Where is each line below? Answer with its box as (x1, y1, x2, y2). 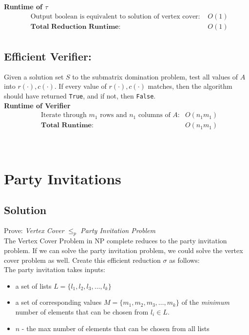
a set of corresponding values (15, 297, 102, 307)
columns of (138, 112, 171, 119)
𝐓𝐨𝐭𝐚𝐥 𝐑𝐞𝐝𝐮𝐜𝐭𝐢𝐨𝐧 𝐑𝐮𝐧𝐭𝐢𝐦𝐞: (30, 23, 121, 30)
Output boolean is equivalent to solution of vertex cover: (30, 13, 200, 20)
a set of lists (15, 280, 52, 291)
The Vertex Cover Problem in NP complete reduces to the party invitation (4, 236, 227, 246)
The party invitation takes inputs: (4, 264, 105, 275)
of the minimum (181, 297, 230, 307)
